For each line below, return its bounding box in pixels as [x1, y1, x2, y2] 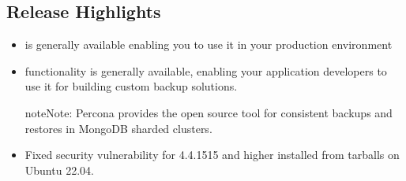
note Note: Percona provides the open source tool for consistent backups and [24, 104, 393, 120]
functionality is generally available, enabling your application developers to [24, 62, 387, 79]
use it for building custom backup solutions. [24, 78, 238, 94]
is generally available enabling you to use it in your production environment [24, 36, 393, 53]
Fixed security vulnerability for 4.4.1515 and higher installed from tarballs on [24, 146, 400, 163]
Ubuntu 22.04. [24, 161, 94, 178]
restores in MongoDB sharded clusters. [24, 120, 212, 136]
